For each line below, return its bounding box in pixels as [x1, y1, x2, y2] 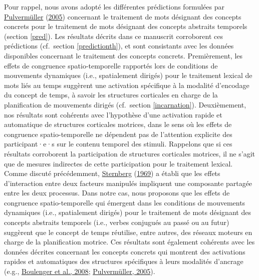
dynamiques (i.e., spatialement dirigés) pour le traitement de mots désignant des [4, 207, 251, 217]
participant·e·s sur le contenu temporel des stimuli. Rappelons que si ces [4, 138, 232, 149]
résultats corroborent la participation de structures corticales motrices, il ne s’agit [4, 148, 255, 158]
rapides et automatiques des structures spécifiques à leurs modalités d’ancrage [4, 256, 243, 266]
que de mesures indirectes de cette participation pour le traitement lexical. [4, 158, 233, 168]
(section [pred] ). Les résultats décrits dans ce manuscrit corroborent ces [4, 30, 223, 41]
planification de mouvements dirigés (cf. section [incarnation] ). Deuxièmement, [4, 99, 246, 109]
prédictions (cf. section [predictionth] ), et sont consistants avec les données [4, 40, 234, 51]
